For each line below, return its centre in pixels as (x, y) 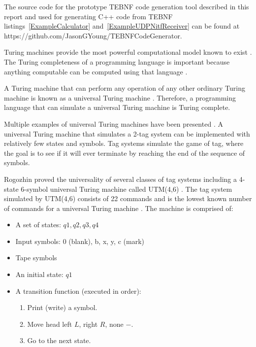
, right (88, 324)
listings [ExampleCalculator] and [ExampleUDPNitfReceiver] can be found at (122, 26)
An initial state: (39, 274)
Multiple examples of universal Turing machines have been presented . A (113, 123)
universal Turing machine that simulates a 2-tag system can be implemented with (127, 133)
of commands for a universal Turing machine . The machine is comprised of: (119, 208)
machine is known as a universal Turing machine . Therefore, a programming (120, 97)
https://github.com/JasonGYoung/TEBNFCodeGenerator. (93, 35)
